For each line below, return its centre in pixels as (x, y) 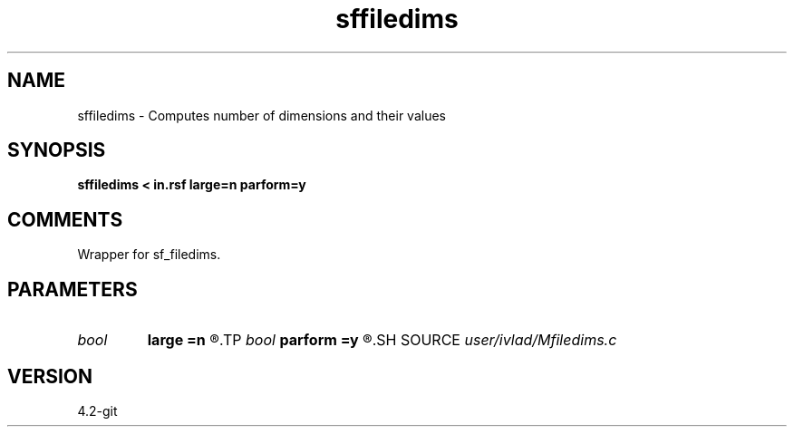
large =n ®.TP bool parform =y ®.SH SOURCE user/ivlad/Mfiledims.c (382, 340)
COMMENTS (65, 219)
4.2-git (97, 410)
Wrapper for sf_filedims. (149, 255)
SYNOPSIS (57, 150)
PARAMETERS (73, 289)
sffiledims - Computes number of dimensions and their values (261, 115)
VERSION (50, 376)
